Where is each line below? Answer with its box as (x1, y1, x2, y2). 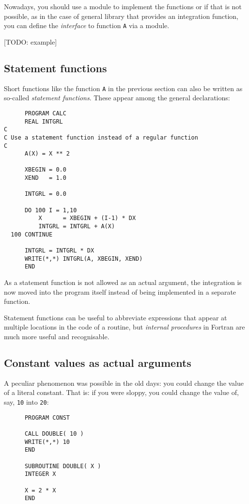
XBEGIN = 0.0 (24, 166, 66, 173)
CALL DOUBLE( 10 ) (24, 430, 84, 437)
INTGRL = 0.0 (24, 190, 66, 198)
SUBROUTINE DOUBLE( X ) (24, 462, 101, 470)
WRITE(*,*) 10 (24, 438, 70, 445)
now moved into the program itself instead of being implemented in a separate (4, 286, 236, 297)
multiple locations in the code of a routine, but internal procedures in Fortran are (4, 322, 245, 332)
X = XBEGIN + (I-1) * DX (38, 215, 136, 222)
